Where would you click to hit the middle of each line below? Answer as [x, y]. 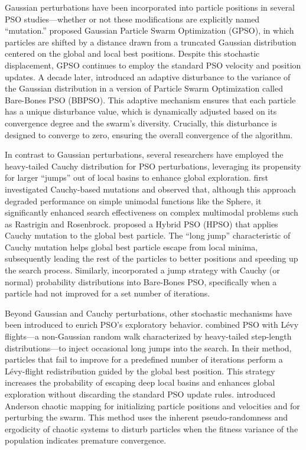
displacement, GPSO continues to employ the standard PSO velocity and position [153, 65]
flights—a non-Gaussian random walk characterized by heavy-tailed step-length [148, 336]
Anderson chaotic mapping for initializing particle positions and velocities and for [152, 405]
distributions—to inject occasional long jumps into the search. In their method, [148, 348]
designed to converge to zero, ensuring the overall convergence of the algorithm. [149, 134]
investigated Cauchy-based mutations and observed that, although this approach [150, 189]
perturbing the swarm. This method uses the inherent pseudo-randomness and [147, 417]
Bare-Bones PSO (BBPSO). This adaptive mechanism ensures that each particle [150, 100]
